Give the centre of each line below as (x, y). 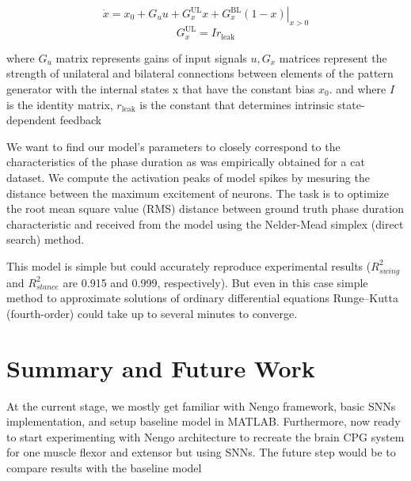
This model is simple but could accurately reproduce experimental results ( (189, 265)
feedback (81, 120)
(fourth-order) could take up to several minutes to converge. (152, 313)
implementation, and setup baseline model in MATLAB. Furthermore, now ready (204, 421)
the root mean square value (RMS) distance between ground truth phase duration (205, 208)
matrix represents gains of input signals (151, 57)
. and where (358, 88)
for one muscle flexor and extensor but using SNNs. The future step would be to (201, 452)
